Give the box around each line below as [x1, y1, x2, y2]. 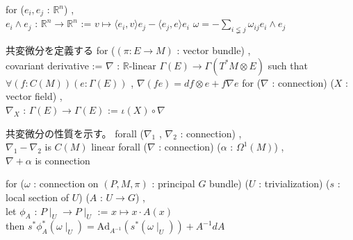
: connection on [33, 176, 99, 191]
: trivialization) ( [258, 176, 330, 191]
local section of [6, 190, 69, 204]
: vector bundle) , [176, 43, 251, 58]
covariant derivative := [6, 58, 103, 72]
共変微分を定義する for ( [6, 43, 115, 58]
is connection [35, 153, 90, 167]
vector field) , [6, 89, 63, 103]
